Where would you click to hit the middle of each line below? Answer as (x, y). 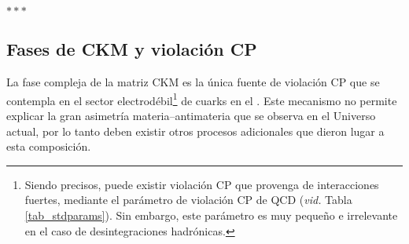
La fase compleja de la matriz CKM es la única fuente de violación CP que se (193, 82)
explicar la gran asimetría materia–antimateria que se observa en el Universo (191, 116)
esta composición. (49, 146)
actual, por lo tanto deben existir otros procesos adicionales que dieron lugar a (195, 131)
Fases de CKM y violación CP (132, 49)
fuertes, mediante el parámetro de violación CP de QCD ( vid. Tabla (188, 200)
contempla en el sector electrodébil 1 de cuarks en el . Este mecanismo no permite (202, 99)
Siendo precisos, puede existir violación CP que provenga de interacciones (202, 184)
